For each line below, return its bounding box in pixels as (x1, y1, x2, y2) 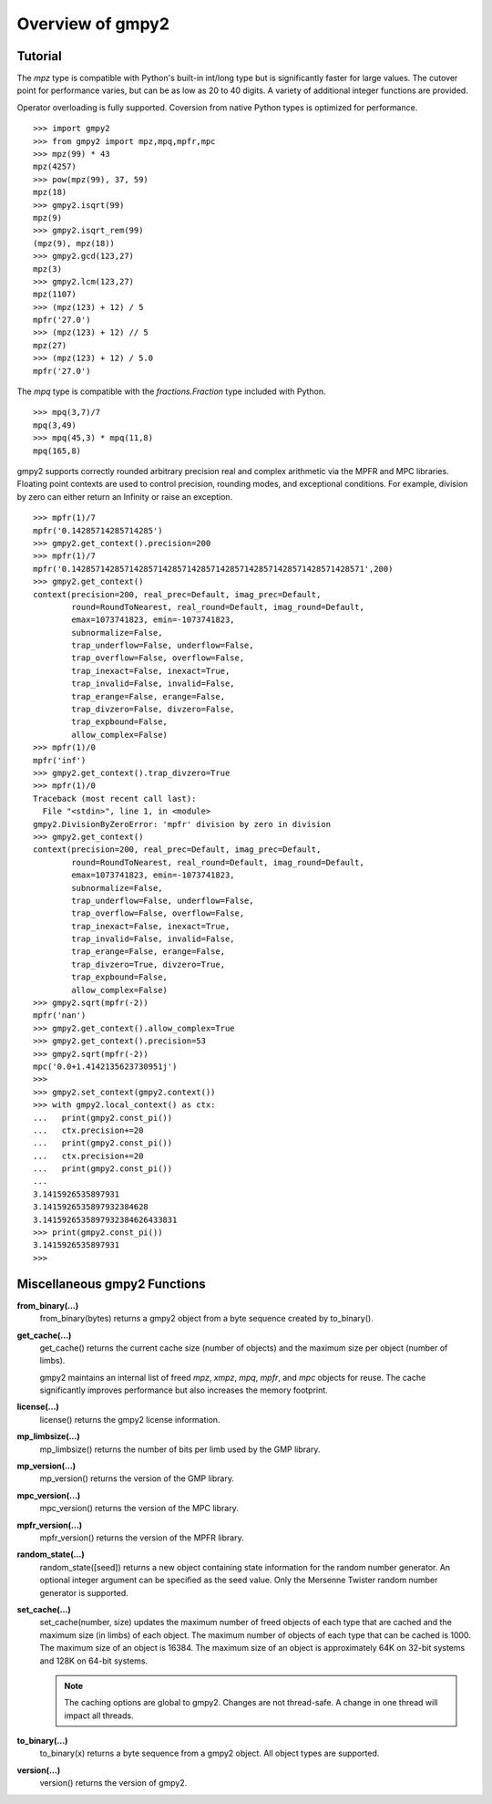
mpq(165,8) (33, 445, 82, 456)
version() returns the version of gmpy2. (39, 1778, 188, 1788)
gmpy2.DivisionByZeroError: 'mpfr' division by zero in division (33, 819, 332, 829)
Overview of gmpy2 (16, 14, 170, 34)
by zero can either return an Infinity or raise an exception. (16, 491, 233, 502)
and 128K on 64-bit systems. (39, 1655, 149, 1666)
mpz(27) (33, 340, 67, 350)
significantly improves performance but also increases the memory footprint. (39, 1384, 328, 1395)
